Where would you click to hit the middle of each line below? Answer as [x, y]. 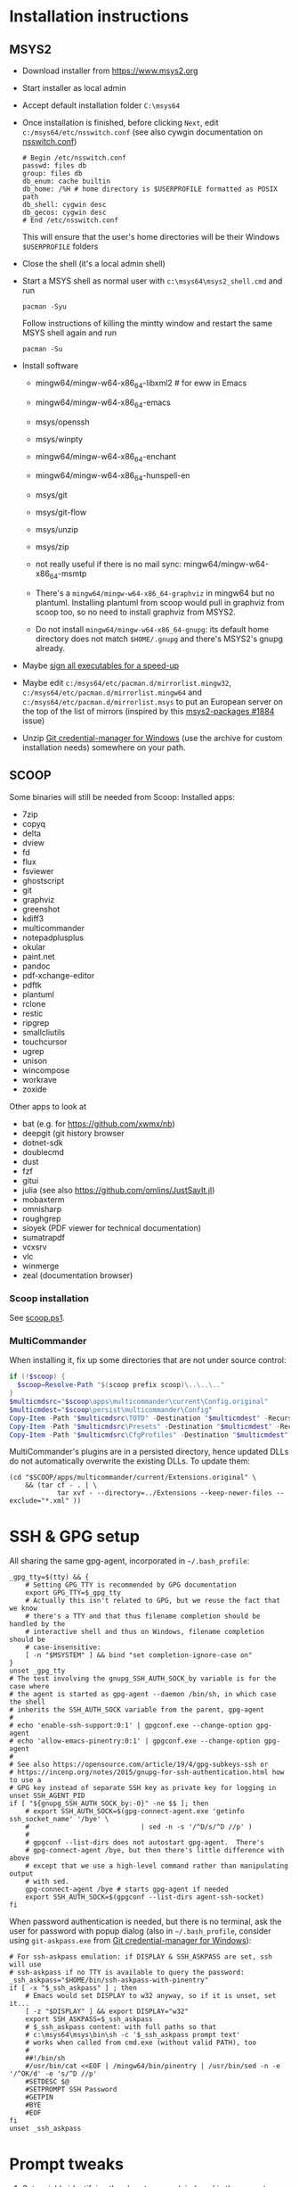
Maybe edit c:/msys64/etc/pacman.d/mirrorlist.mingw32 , [126, 682]
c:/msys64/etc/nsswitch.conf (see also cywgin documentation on [142, 132]
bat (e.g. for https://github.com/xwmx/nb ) [98, 1123]
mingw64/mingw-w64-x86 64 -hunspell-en [113, 477]
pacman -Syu [44, 307]
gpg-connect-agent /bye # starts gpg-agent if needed [127, 1890]
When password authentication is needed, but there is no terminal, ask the [145, 1922]
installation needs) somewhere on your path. [104, 747]
